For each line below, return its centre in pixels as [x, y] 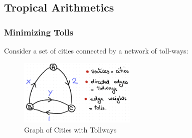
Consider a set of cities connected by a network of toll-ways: [96, 50]
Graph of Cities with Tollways [70, 130]
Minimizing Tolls [39, 32]
